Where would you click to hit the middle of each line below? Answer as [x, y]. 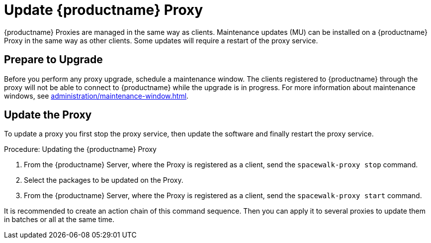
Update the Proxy [48, 115]
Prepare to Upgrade [53, 60]
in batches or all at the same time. [59, 220]
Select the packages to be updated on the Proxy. [104, 180]
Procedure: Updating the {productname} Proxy [80, 149]
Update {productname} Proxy [104, 10]
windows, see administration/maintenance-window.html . [96, 96]
